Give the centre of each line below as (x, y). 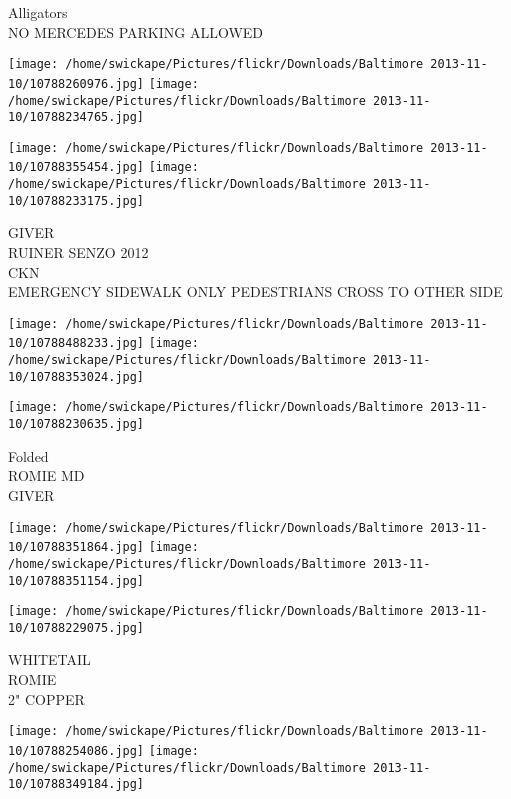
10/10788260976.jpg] (76, 83)
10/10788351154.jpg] (76, 580)
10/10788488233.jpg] (76, 343)
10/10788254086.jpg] (76, 750)
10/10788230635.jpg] (76, 424)
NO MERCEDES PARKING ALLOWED (136, 31)
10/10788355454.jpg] (76, 167)
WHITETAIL (49, 659)
